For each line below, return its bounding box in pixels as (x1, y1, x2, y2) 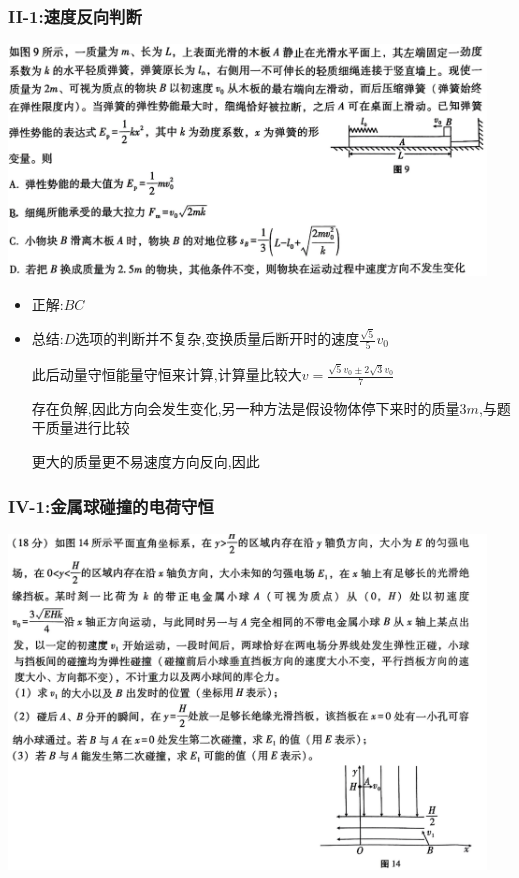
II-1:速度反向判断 (8, 3, 142, 28)
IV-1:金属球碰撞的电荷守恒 (8, 493, 214, 518)
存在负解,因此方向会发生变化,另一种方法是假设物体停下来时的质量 (31, 397, 460, 418)
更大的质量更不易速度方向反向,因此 (31, 451, 260, 472)
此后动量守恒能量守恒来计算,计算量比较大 (31, 364, 302, 385)
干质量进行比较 (31, 417, 130, 438)
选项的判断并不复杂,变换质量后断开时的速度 (75, 328, 360, 349)
